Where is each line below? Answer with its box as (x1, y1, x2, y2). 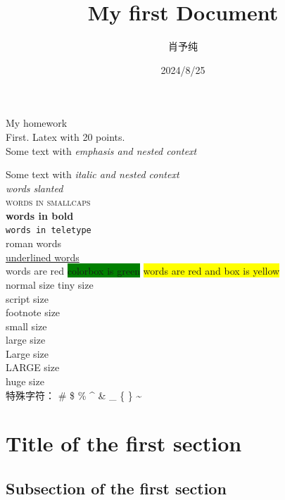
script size (6, 291, 49, 306)
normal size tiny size (6, 277, 94, 292)
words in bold (6, 208, 74, 223)
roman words (6, 236, 62, 251)
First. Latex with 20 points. (6, 129, 125, 144)
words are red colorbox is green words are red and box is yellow (6, 263, 280, 278)
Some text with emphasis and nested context (6, 143, 197, 158)
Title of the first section (6, 429, 242, 458)
